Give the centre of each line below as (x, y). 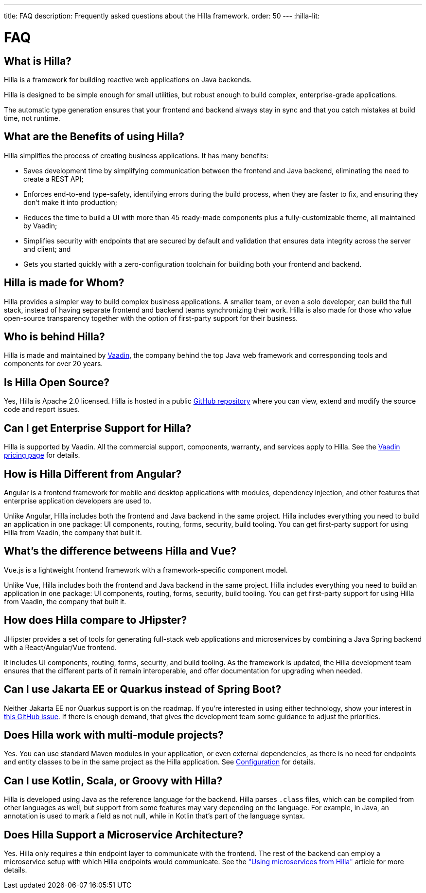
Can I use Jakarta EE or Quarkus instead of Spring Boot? (143, 689)
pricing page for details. (42, 455)
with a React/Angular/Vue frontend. (60, 647)
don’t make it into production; (70, 202)
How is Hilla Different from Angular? (93, 474)
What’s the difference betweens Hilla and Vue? (120, 551)
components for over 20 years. (53, 364)
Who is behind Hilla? (54, 337)
